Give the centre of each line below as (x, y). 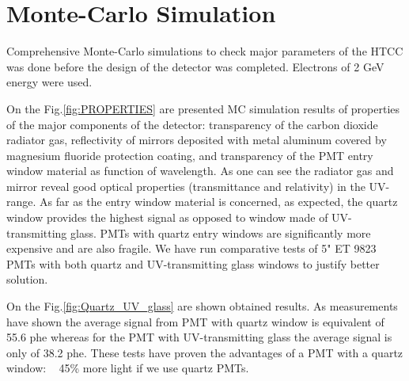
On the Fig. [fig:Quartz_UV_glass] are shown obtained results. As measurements (202, 306)
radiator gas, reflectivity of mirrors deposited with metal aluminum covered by (197, 140)
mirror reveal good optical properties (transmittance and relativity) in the (186, 186)
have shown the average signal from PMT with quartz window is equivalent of (195, 321)
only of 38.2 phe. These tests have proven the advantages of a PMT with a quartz (205, 352)
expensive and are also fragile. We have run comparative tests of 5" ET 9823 (191, 248)
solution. (27, 279)
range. (21, 202)
